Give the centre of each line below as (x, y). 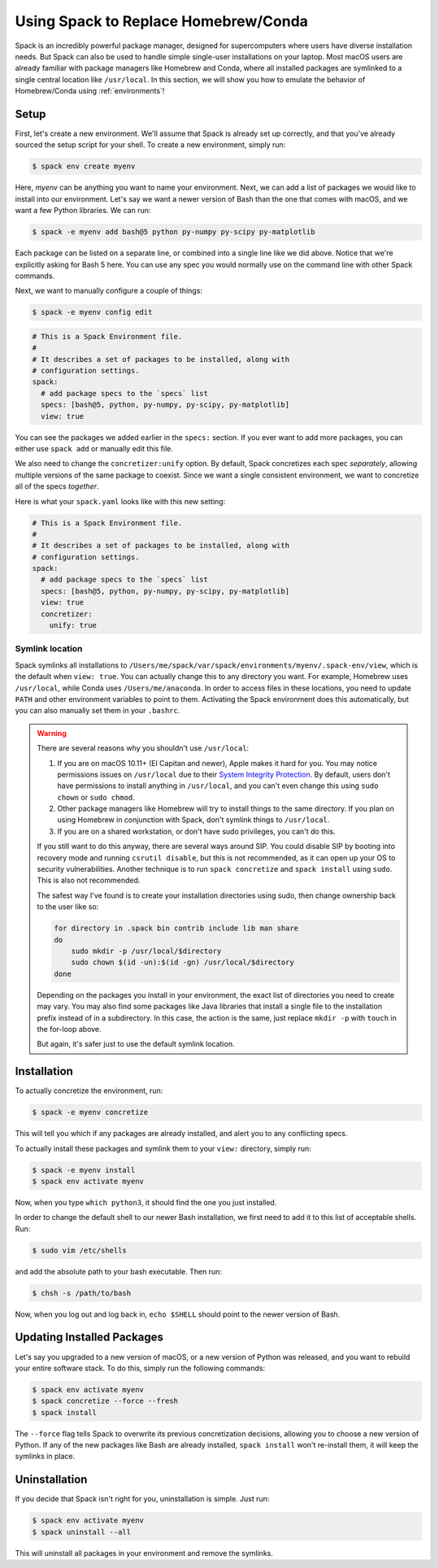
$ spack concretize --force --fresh (105, 1401)
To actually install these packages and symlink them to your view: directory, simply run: (163, 1148)
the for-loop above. (69, 1029)
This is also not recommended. (89, 880)
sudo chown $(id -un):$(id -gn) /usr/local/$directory (183, 963)
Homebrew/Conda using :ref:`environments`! (90, 91)
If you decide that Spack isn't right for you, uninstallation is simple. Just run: (142, 1499)
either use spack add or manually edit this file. (94, 448)
